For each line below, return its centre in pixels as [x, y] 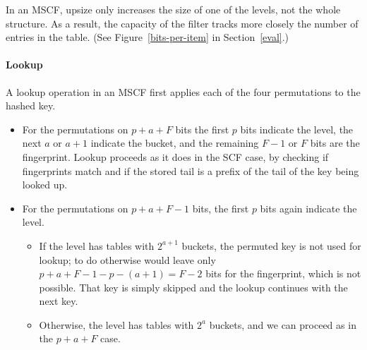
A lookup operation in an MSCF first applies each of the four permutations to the [183, 91]
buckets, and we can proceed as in [283, 324]
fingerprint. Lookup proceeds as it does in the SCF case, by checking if [175, 156]
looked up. [45, 185]
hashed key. [31, 105]
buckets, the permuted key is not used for [271, 245]
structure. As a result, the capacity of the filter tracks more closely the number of [182, 23]
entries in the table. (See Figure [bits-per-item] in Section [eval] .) [148, 37]
